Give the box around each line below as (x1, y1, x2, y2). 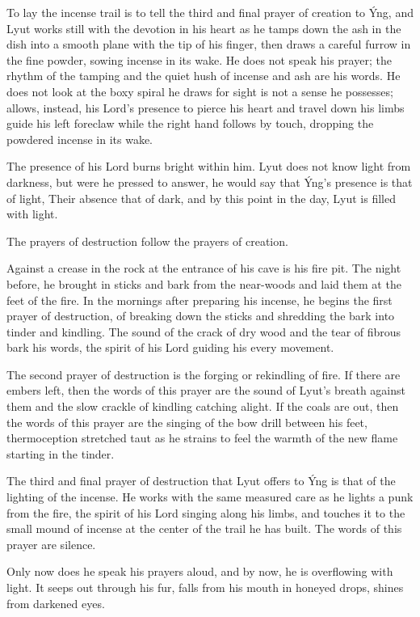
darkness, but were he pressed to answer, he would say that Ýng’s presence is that (6, 173, 413, 190)
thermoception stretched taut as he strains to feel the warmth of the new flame (6, 429, 398, 446)
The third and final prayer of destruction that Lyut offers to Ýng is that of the (6, 472, 396, 489)
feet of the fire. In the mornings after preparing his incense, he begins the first (6, 291, 393, 308)
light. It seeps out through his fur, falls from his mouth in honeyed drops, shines (6, 579, 404, 595)
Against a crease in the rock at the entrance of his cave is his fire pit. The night (6, 260, 401, 277)
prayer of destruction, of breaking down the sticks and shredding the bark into (6, 307, 395, 324)
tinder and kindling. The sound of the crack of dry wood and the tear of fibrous (6, 323, 401, 340)
